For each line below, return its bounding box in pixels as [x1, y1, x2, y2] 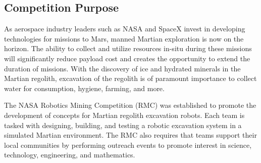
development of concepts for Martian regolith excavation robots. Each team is [4, 109, 245, 120]
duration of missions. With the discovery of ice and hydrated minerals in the [4, 63, 241, 73]
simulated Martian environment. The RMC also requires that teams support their [4, 130, 257, 140]
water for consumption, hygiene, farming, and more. [4, 83, 165, 93]
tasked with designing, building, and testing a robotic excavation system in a [4, 119, 242, 130]
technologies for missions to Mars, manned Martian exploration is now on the [4, 33, 244, 44]
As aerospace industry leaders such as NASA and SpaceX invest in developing [4, 23, 245, 34]
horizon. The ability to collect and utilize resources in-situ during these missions [4, 43, 252, 54]
